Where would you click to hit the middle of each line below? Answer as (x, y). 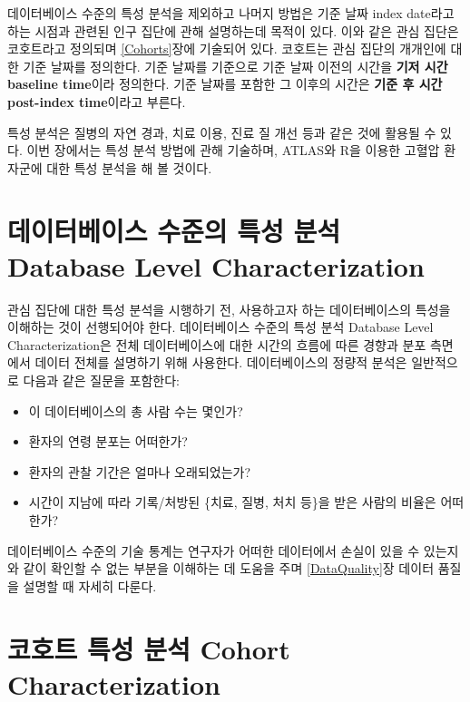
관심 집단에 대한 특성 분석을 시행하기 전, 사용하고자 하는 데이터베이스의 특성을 (229, 309)
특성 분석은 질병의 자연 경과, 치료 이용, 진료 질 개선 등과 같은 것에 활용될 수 (222, 132)
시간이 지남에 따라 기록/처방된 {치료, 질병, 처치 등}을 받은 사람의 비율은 (232, 502)
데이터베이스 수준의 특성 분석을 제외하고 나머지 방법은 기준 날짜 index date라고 (231, 13)
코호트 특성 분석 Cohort (149, 648)
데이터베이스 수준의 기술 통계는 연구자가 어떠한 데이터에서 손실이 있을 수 (214, 550)
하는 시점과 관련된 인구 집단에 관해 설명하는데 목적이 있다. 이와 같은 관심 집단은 (233, 30)
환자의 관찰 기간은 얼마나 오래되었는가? (140, 471)
